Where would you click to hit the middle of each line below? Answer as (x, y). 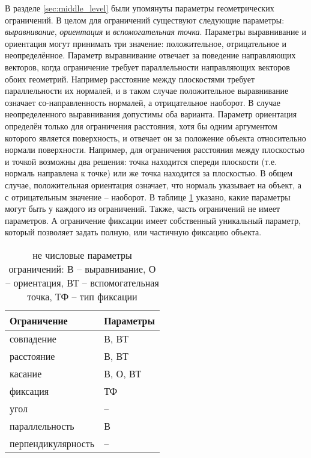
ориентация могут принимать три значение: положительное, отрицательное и (146, 43)
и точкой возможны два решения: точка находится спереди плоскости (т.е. (141, 161)
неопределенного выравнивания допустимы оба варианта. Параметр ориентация (151, 114)
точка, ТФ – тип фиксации (82, 296)
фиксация (29, 391)
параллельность (42, 426)
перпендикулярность (52, 443)
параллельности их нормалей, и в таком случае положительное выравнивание (147, 91)
